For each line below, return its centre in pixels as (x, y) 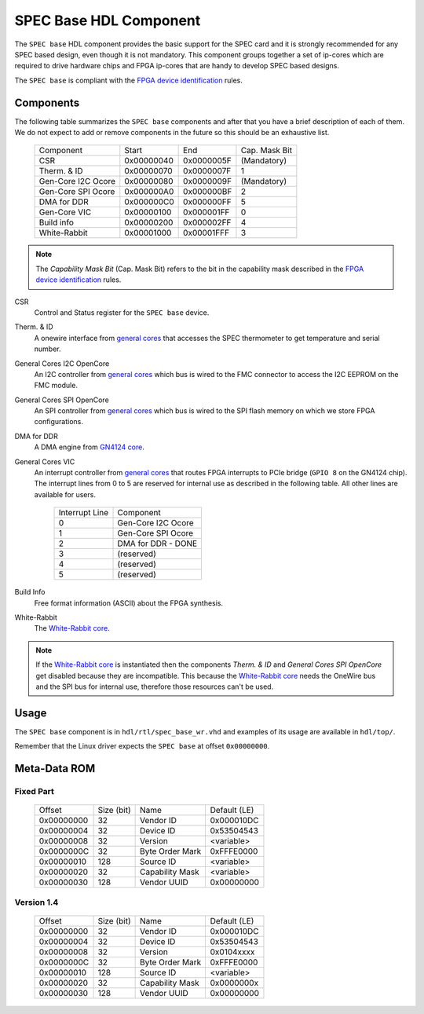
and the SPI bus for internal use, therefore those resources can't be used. (155, 686)
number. (48, 349)
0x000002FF (207, 222)
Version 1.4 (37, 902)
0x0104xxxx (232, 952)
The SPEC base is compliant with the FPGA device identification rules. (128, 80)
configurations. (59, 422)
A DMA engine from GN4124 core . (89, 447)
